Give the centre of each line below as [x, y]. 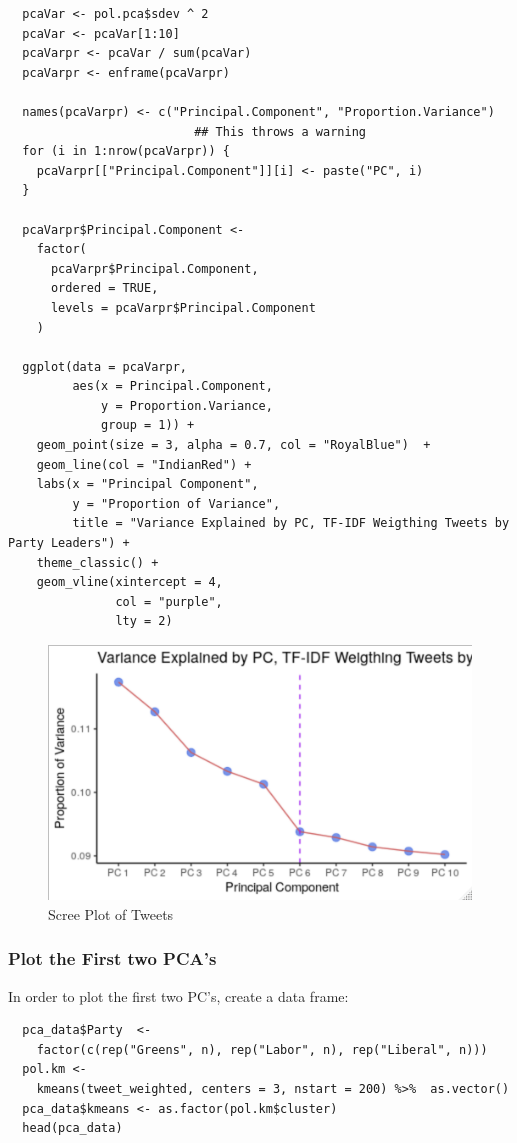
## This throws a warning [280, 131]
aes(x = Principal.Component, [172, 386]
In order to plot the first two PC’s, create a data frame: [178, 995]
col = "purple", [169, 601]
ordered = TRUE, [104, 288]
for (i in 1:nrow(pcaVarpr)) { [126, 151]
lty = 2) [144, 621]
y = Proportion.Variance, [187, 405]
